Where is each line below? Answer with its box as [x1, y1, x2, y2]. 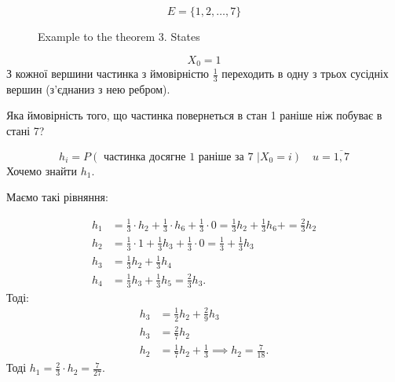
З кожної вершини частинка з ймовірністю [6, 65, 210, 82]
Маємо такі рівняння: [6, 189, 108, 205]
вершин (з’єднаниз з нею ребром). [6, 80, 170, 97]
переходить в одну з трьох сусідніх [221, 65, 389, 82]
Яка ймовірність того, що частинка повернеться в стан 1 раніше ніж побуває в [6, 107, 382, 123]
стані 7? [6, 123, 45, 139]
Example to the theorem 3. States [38, 28, 200, 44]
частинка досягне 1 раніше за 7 [103, 151, 254, 163]
